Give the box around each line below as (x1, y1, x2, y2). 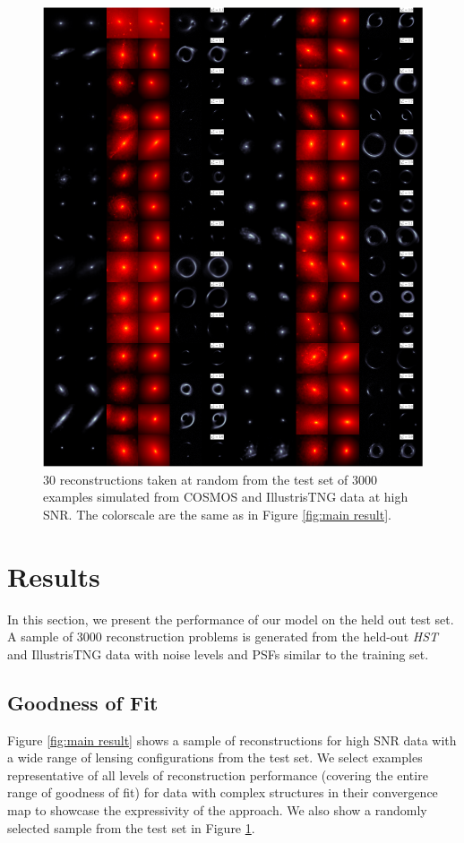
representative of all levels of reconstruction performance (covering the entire (7, 765, 428, 784)
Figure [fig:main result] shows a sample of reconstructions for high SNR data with (7, 730, 457, 749)
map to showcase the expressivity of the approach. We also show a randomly (7, 801, 427, 820)
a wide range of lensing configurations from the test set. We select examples (7, 748, 423, 767)
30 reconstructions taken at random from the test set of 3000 (43, 469, 377, 488)
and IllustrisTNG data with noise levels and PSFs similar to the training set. (7, 644, 429, 663)
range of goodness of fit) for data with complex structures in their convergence (7, 783, 438, 802)
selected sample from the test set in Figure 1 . (7, 818, 255, 837)
